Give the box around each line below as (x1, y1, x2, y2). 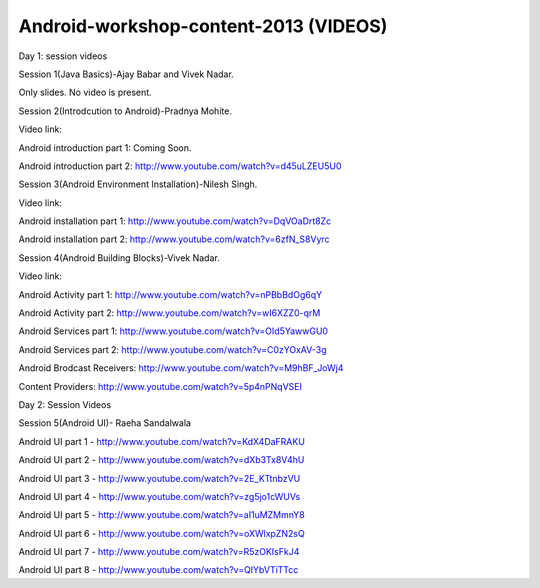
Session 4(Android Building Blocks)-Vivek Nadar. (18, 251, 220, 264)
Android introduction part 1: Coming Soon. (18, 141, 192, 154)
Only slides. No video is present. (18, 86, 152, 99)
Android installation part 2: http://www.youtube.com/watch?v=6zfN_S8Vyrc (18, 233, 330, 245)
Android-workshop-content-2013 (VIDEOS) (18, 15, 388, 37)
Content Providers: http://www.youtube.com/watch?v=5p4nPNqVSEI (18, 380, 302, 392)
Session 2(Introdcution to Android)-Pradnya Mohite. (18, 105, 232, 117)
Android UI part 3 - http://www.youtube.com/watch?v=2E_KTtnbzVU (18, 472, 301, 484)
